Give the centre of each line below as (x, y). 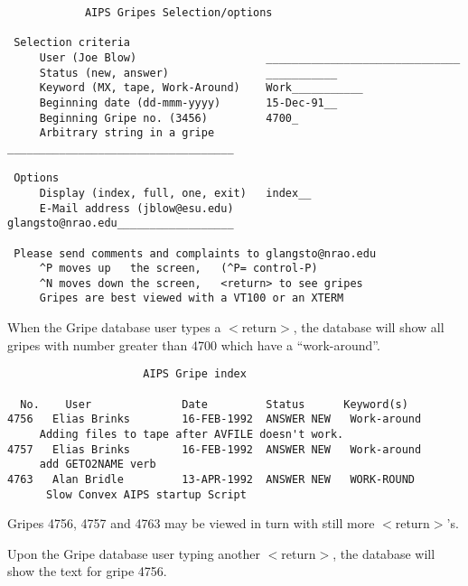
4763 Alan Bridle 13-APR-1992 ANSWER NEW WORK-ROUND (211, 479)
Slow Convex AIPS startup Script (146, 494)
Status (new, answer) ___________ (188, 73)
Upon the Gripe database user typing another (134, 553)
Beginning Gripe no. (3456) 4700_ (169, 118)
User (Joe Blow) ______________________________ (250, 57)
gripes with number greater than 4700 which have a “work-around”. (194, 344)
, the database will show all (369, 327)
